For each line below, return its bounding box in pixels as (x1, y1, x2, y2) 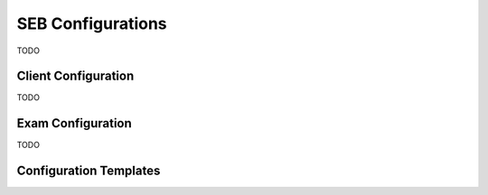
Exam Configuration (16, 116, 133, 131)
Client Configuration (16, 69, 135, 84)
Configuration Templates (16, 163, 161, 179)
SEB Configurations (16, 14, 167, 33)
